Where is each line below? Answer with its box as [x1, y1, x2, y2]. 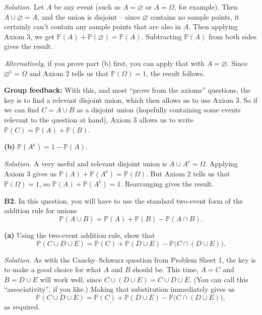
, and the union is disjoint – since [37, 11, 141, 22]
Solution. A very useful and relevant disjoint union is [4, 158, 167, 169]
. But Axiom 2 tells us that [146, 168, 230, 178]
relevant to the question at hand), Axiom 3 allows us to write [4, 114, 193, 124]
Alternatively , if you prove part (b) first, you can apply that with [4, 57, 205, 68]
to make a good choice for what [4, 264, 101, 275]
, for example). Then [174, 2, 238, 12]
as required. [4, 301, 40, 311]
